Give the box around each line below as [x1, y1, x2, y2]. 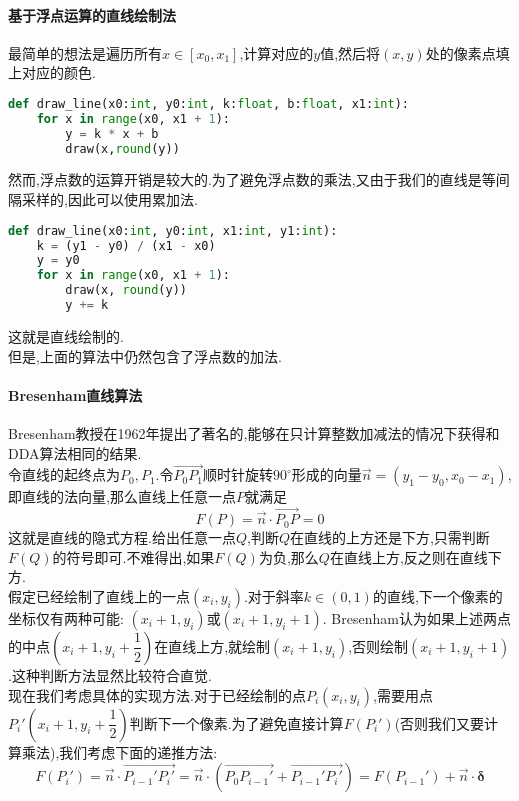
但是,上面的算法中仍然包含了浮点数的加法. [8, 345, 282, 366]
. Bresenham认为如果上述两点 [322, 607, 511, 628]
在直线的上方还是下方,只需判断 [289, 527, 490, 548]
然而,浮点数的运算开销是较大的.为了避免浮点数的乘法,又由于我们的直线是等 [8, 169, 496, 190]
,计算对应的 [239, 42, 314, 63]
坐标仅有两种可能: [8, 607, 124, 628]
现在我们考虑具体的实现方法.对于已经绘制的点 [8, 684, 306, 705]
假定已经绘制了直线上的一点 [8, 585, 190, 606]
